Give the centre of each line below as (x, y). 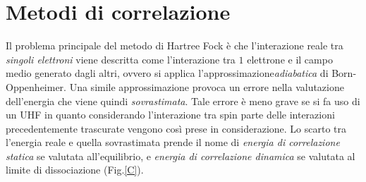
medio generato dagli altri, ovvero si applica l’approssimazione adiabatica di (167, 73)
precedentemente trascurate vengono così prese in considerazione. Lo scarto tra (176, 128)
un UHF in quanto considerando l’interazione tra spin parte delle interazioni (170, 115)
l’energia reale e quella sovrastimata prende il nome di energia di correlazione (173, 142)
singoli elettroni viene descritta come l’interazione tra (121, 59)
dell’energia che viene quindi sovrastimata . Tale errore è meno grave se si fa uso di (183, 101)
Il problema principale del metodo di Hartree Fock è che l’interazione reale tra (175, 45)
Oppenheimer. (36, 86)
